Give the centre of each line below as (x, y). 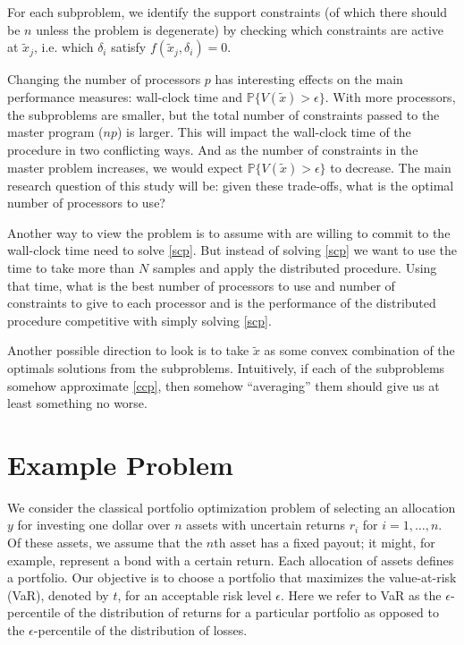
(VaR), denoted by (58, 594)
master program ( (55, 132)
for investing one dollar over (94, 525)
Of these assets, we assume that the (105, 542)
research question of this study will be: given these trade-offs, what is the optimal (231, 185)
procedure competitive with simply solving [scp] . (139, 320)
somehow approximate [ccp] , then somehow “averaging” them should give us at (224, 385)
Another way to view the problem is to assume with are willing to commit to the (229, 232)
